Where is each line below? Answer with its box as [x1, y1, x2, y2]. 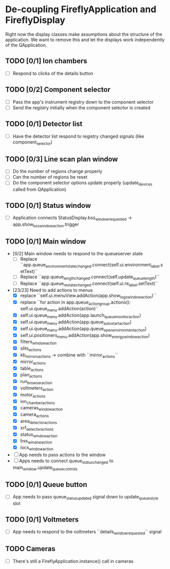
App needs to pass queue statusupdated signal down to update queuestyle [12, 494, 159, 501]
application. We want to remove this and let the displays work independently [5, 37, 165, 43]
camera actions [20, 411, 49, 418]
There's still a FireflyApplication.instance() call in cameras [12, 558, 133, 564]
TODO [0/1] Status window [5, 201, 91, 209]
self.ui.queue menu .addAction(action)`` [20, 306, 99, 313]
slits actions [20, 345, 42, 352]
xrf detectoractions [20, 425, 54, 432]
